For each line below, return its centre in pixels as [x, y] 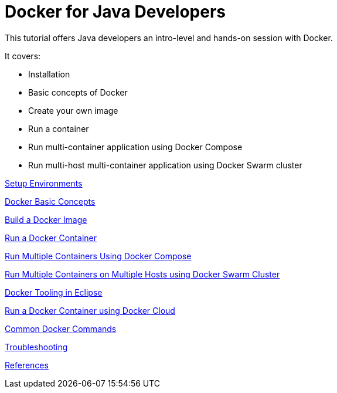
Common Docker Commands [61, 328]
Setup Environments [44, 183]
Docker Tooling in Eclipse [54, 292]
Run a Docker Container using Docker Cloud [90, 310]
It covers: [23, 56]
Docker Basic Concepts [50, 201]
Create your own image [73, 110]
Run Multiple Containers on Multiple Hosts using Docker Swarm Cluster [142, 274]
